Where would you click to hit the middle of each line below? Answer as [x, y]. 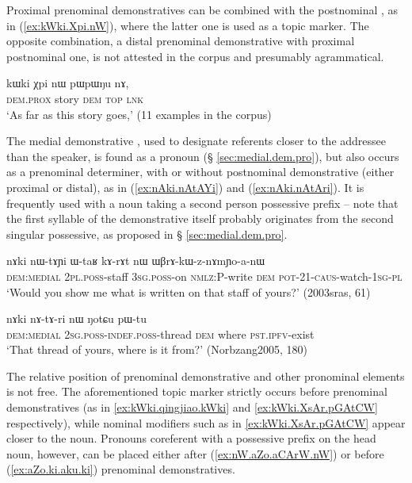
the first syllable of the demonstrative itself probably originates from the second [200, 218]
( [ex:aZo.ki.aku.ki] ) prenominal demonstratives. [121, 469]
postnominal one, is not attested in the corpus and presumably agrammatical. [195, 56]
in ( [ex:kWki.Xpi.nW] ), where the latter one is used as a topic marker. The [188, 25]
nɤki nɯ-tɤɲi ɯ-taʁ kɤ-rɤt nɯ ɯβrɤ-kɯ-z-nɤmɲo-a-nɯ [136, 261]
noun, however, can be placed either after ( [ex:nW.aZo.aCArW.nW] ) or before [195, 453]
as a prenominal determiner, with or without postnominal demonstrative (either [200, 172]
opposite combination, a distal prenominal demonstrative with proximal [181, 41]
